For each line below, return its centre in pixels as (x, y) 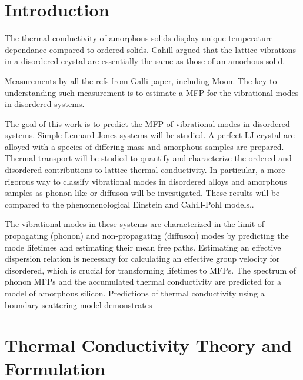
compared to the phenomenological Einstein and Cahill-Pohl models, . (129, 204)
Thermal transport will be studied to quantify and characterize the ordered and (148, 158)
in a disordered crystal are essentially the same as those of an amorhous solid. (145, 61)
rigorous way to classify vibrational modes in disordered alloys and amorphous (146, 181)
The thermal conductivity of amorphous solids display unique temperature (139, 38)
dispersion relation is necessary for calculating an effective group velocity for (142, 259)
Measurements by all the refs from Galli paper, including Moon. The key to (141, 80)
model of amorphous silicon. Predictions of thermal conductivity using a (135, 293)
